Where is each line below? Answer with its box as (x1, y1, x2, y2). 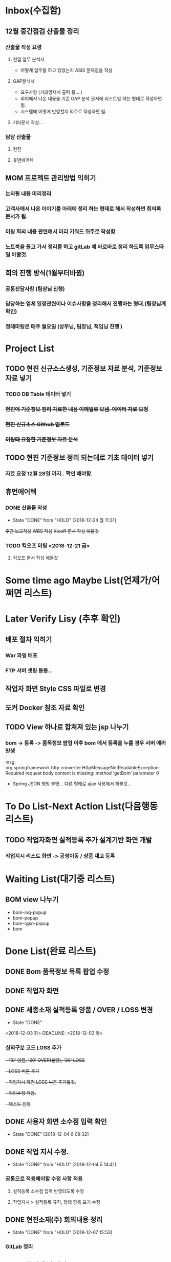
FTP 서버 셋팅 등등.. (5, 667, 52, 674)
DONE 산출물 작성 (5, 504, 47, 511)
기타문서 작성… (12, 119, 44, 125)
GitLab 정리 (5, 1243, 33, 1250)
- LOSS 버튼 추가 (5, 1068, 39, 1074)
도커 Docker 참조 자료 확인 (5, 703, 85, 712)
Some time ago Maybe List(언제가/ (5, 575, 152, 586)
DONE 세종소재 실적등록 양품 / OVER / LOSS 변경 (5, 1005, 153, 1014)
